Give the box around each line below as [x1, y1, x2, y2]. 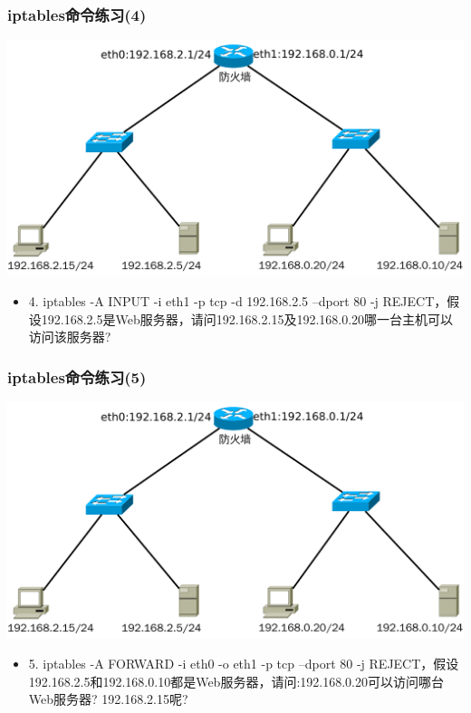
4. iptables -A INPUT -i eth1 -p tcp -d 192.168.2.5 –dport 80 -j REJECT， [28, 292, 447, 311]
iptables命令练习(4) [7, 3, 147, 25]
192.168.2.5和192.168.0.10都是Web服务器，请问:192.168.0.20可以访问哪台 [28, 671, 444, 690]
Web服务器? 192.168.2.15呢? [28, 689, 188, 708]
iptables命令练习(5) [7, 365, 147, 388]
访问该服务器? [28, 327, 111, 346]
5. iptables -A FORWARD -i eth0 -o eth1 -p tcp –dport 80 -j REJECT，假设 [28, 654, 459, 673]
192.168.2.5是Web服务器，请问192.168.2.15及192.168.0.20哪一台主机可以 [41, 309, 454, 328]
